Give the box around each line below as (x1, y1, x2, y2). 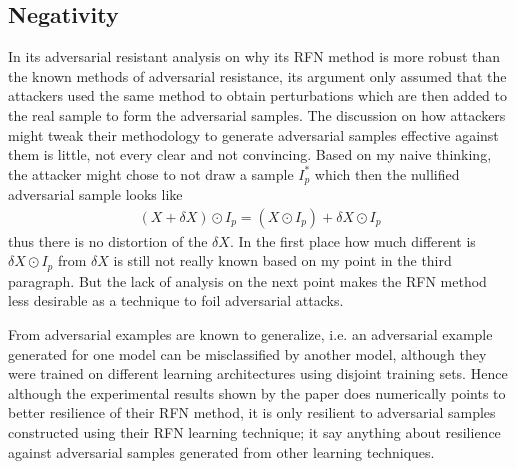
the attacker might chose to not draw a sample (8, 163, 294, 184)
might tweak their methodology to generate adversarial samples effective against (8, 124, 499, 145)
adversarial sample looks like (8, 184, 183, 205)
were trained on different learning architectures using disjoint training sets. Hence (8, 363, 508, 384)
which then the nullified (314, 163, 460, 184)
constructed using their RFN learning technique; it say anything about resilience (8, 422, 501, 443)
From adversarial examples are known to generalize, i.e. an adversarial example (8, 324, 493, 345)
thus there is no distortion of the (8, 230, 208, 251)
